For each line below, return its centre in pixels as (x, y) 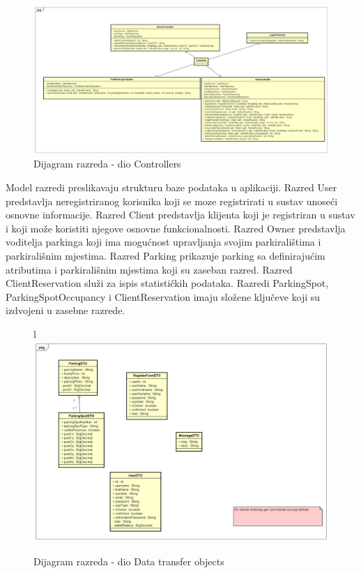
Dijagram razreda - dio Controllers (107, 164)
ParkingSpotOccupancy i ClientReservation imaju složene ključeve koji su (163, 296)
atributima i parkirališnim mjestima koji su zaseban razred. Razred (149, 269)
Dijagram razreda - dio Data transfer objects (129, 561)
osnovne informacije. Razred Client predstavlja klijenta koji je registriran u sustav (180, 215)
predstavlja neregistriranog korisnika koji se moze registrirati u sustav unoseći (172, 201)
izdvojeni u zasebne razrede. (66, 310)
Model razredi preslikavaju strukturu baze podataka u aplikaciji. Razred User (171, 187)
